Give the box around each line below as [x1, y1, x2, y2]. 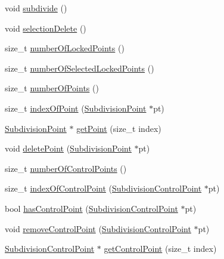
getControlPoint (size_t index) [104, 242, 217, 255]
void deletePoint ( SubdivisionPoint [5, 142, 132, 155]
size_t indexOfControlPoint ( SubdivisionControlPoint [5, 182, 202, 195]
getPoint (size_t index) [76, 122, 161, 134]
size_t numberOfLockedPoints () [5, 42, 125, 54]
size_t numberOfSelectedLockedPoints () [5, 61, 154, 74]
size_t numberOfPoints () [5, 82, 99, 94]
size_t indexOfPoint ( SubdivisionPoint [5, 101, 147, 114]
